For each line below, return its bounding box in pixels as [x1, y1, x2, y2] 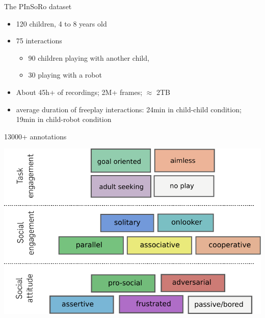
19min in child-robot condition [16, 114, 112, 125]
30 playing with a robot [28, 69, 102, 80]
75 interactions [16, 35, 62, 46]
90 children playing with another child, [28, 52, 149, 63]
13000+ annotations [4, 131, 67, 141]
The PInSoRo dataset [4, 1, 72, 11]
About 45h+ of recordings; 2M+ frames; [16, 86, 143, 97]
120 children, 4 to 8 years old [16, 18, 107, 29]
